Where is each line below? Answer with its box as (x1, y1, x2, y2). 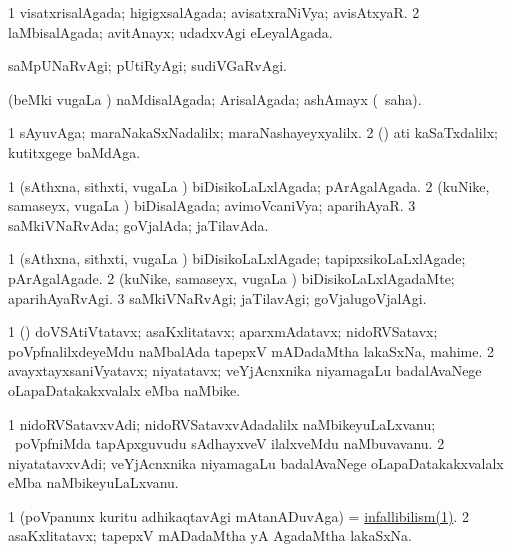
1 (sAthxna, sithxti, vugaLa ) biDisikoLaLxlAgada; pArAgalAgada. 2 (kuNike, (8, 175, 490, 196)
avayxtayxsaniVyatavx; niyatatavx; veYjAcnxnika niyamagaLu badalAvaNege (8, 360, 482, 381)
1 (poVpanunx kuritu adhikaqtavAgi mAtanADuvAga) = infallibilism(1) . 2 (8, 505, 469, 526)
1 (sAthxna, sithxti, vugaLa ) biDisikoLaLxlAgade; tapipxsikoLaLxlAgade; (8, 248, 466, 269)
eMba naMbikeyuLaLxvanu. (8, 472, 179, 493)
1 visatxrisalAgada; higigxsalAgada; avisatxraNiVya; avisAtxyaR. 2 (8, 2, 420, 22)
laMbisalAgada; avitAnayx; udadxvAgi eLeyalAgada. (8, 21, 333, 42)
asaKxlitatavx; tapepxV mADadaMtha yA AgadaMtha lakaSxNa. (8, 525, 412, 546)
